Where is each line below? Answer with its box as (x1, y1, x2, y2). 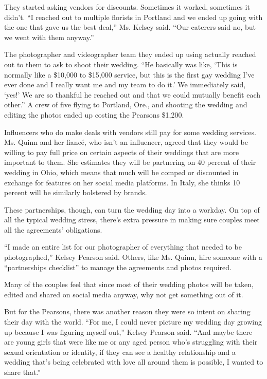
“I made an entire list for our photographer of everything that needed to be (4, 241, 242, 252)
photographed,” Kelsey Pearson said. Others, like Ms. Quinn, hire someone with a (4, 252, 262, 262)
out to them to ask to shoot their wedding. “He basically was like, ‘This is (4, 59, 238, 69)
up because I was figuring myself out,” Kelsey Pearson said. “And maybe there (4, 326, 253, 337)
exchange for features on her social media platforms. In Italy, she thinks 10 (4, 177, 240, 187)
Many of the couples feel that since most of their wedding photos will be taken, (4, 279, 254, 290)
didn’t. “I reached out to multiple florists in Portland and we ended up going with (4, 11, 263, 22)
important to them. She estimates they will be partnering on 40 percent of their (4, 157, 256, 167)
